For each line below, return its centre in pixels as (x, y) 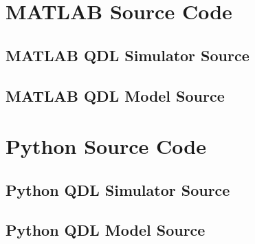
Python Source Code (106, 146)
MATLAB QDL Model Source (115, 95)
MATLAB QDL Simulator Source (127, 55)
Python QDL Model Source (106, 230)
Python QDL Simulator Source (118, 189)
